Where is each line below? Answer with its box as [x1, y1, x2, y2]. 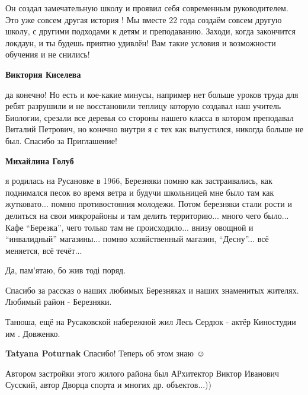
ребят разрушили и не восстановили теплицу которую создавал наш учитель [5, 100, 281, 112]
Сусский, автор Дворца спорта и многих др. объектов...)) [5, 378, 211, 391]
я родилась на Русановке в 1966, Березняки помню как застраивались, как [5, 174, 272, 187]
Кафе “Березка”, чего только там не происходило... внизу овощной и [5, 221, 254, 233]
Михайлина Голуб [5, 154, 74, 167]
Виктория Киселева [5, 68, 81, 80]
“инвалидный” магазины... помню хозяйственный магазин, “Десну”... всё [5, 232, 269, 245]
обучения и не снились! [5, 48, 90, 60]
